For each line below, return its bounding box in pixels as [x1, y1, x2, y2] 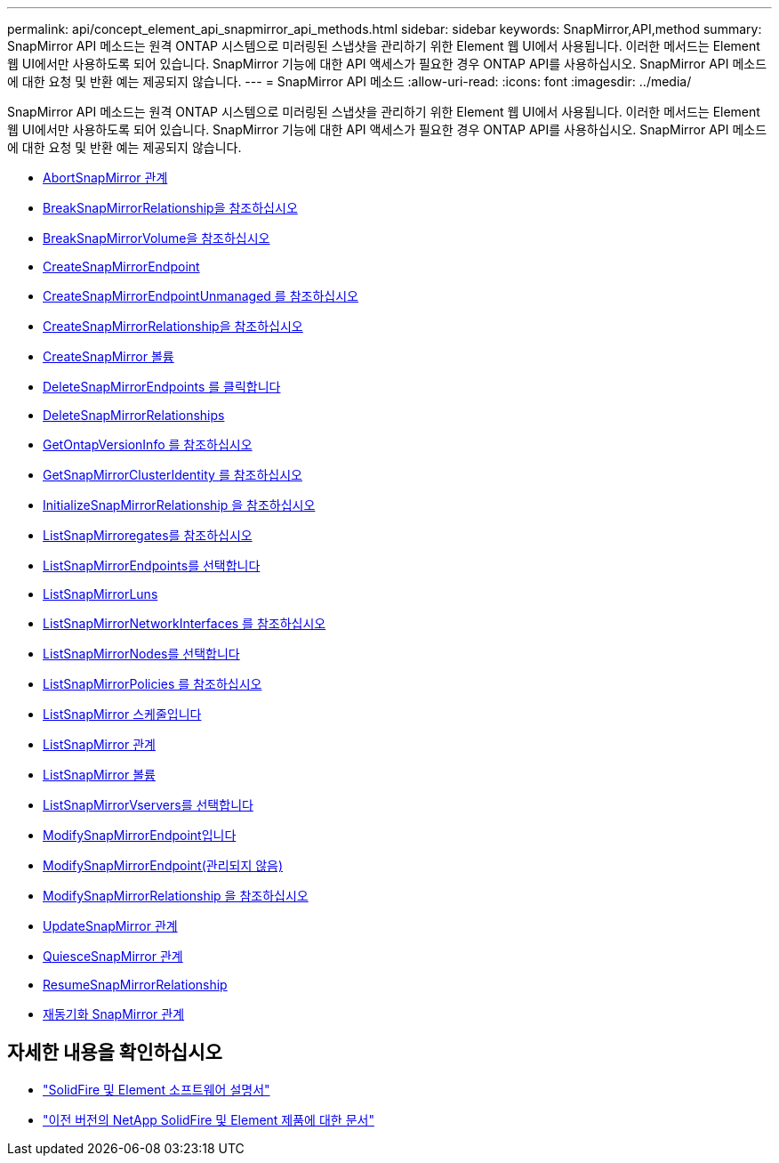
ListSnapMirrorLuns [43, 586, 158, 602]
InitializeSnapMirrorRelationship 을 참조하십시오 [43, 497, 316, 513]
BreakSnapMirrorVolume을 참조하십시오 [43, 230, 270, 246]
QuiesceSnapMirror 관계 [43, 949, 183, 964]
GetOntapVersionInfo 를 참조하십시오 [43, 437, 253, 452]
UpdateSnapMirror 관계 [43, 918, 178, 933]
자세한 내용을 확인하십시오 [7, 1041, 222, 1064]
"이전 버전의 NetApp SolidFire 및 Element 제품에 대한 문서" [43, 1111, 374, 1127]
